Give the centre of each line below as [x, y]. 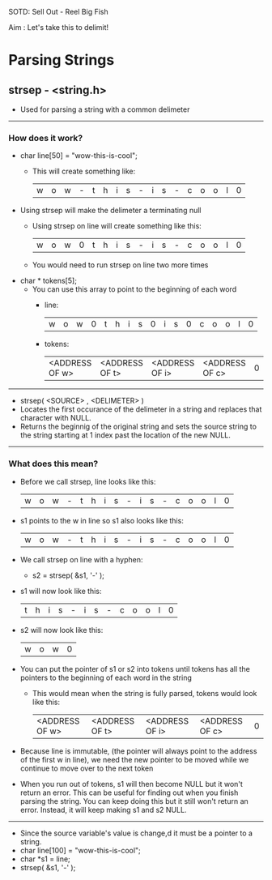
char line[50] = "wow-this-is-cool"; [79, 156]
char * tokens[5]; [48, 281]
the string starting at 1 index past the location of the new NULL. [125, 435]
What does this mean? [53, 463]
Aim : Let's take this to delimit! [59, 27]
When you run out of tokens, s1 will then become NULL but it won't [131, 784]
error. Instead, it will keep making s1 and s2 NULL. [103, 810]
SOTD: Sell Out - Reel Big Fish [58, 12]
